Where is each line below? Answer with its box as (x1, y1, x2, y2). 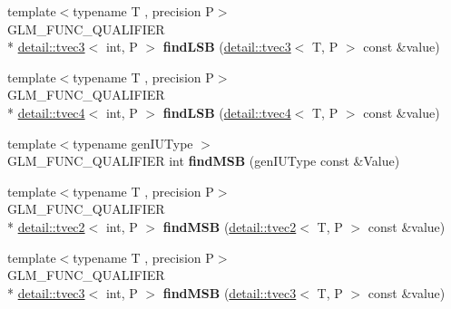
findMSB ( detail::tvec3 (162, 283, 297, 302)
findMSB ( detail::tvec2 (162, 217, 297, 236)
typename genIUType (73, 133, 193, 152)
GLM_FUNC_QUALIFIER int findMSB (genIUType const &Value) (7, 151, 400, 170)
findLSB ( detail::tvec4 (162, 102, 291, 121)
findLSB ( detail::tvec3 (162, 37, 291, 56)
